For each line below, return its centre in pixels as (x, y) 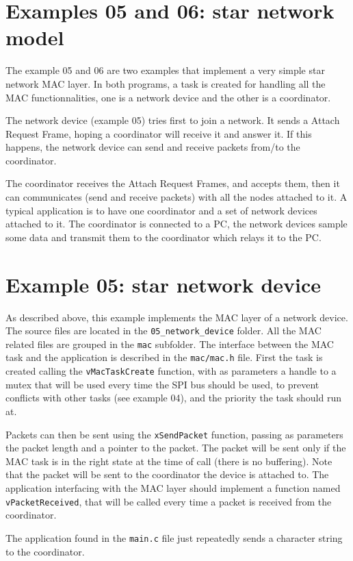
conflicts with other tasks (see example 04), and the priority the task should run (174, 398)
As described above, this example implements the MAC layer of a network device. (177, 317)
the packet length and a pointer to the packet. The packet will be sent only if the (176, 448)
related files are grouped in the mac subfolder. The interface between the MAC (170, 344)
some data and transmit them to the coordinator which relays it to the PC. (164, 237)
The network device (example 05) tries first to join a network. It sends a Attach (173, 120)
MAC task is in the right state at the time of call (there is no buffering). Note (169, 461)
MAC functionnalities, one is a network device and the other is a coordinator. (168, 97)
